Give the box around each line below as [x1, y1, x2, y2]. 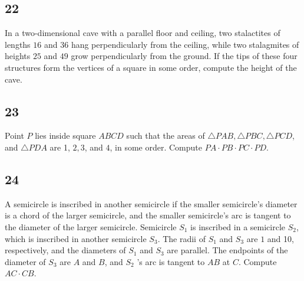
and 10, [267, 232, 294, 244]
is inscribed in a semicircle [190, 220, 286, 233]
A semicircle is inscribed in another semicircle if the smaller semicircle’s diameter [5, 197, 298, 210]
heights [5, 50, 31, 62]
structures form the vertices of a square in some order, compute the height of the [5, 61, 297, 73]
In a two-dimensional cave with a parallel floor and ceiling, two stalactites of [5, 27, 280, 39]
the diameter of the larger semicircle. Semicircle [5, 220, 177, 233]
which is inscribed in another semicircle [5, 232, 147, 244]
